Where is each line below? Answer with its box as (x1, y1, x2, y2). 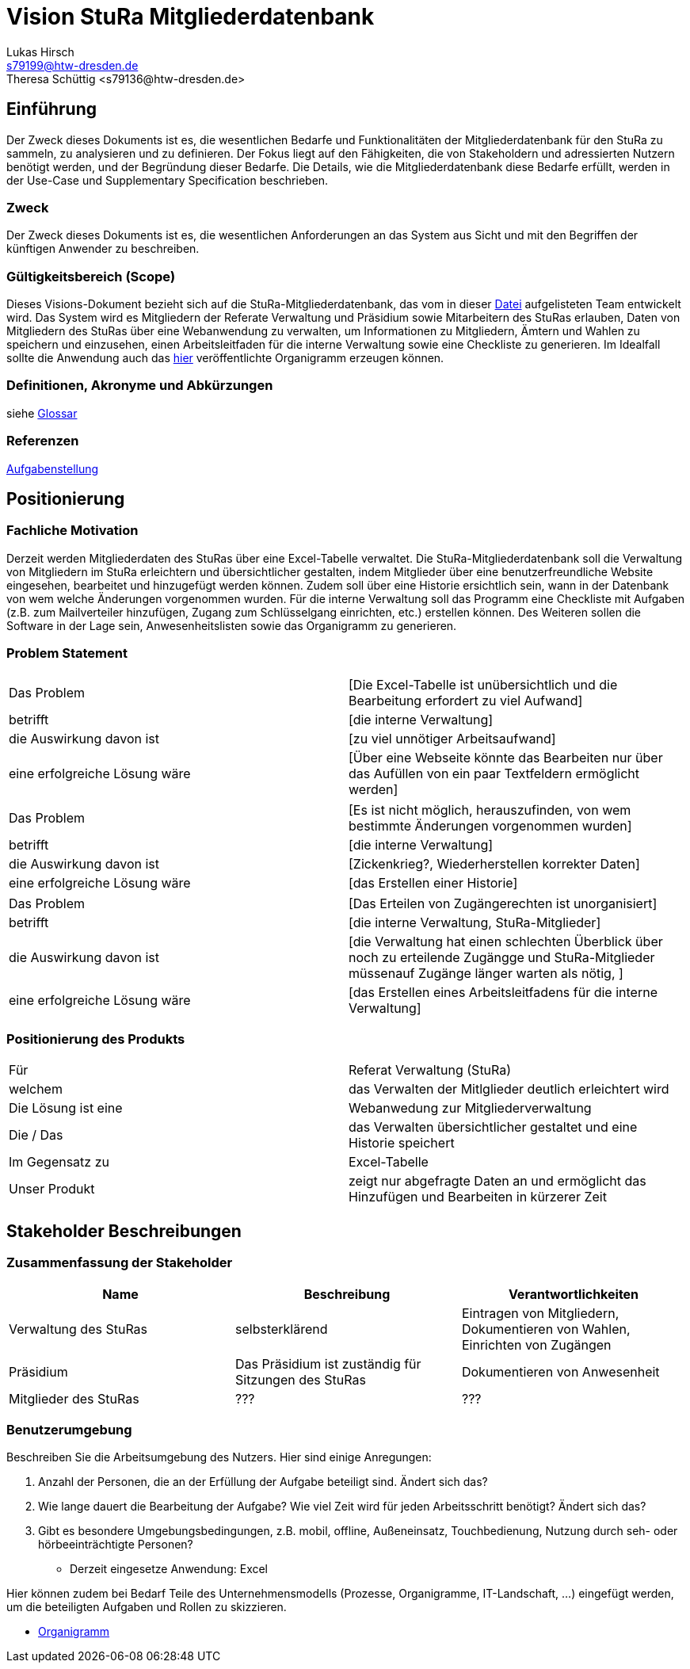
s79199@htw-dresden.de (6, 58, 139, 72)
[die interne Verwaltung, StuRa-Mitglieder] (349, 914, 601, 930)
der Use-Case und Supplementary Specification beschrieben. (6, 173, 329, 187)
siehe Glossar (6, 406, 78, 420)
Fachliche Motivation (6, 522, 139, 539)
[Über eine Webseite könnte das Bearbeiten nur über (349, 749, 663, 766)
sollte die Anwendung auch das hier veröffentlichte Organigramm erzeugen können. (6, 351, 444, 365)
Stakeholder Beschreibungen (6, 1220, 242, 1241)
